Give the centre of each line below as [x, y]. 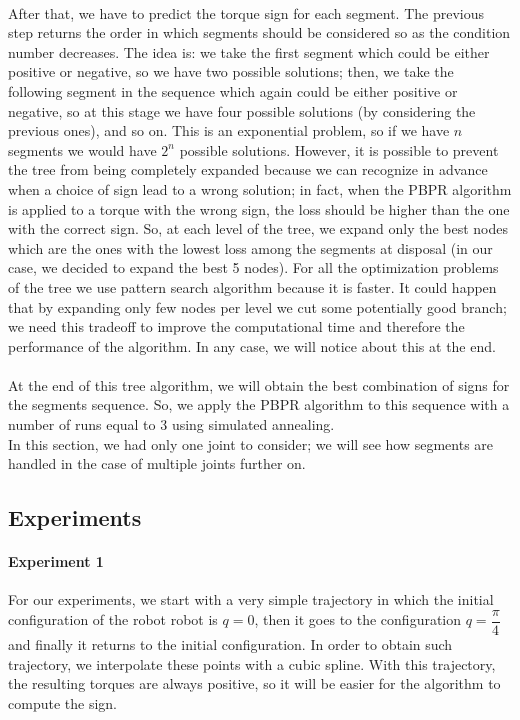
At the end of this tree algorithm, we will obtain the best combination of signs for [259, 384]
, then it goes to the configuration [358, 619]
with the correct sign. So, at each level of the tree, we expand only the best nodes [258, 228]
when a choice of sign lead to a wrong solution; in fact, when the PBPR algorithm [260, 188]
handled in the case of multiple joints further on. [157, 463]
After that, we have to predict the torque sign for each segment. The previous [246, 12]
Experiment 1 [56, 561]
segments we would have [82, 149]
